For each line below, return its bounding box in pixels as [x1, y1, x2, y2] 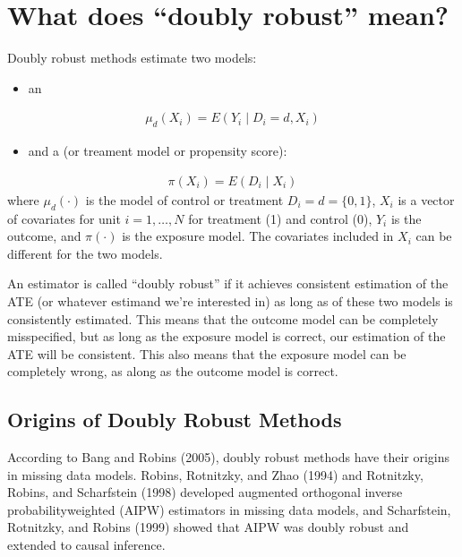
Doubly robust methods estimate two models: [7, 48, 257, 67]
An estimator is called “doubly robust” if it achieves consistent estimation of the [7, 274, 449, 293]
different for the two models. [7, 244, 163, 262]
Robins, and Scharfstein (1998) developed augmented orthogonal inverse [7, 483, 403, 501]
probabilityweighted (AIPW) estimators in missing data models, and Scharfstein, [7, 500, 451, 518]
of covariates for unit [7, 209, 121, 227]
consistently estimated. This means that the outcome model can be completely [7, 309, 439, 328]
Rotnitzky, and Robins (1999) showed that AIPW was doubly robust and [7, 518, 409, 536]
